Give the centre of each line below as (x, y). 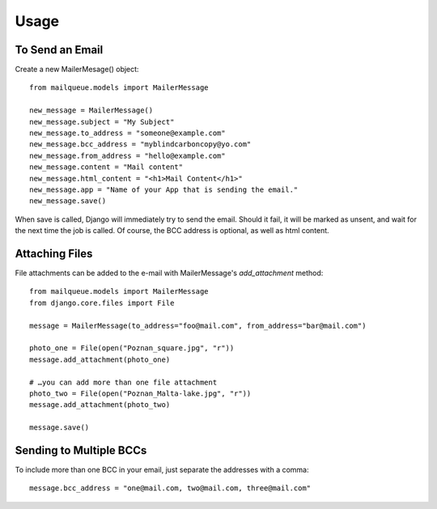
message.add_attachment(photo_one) (100, 359)
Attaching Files (54, 254)
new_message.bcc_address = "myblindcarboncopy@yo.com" (140, 144)
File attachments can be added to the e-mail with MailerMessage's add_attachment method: (169, 273)
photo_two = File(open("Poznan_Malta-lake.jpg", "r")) (140, 393)
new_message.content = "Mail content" (106, 167)
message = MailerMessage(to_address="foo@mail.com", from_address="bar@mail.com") (198, 325)
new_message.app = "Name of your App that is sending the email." (164, 189)
